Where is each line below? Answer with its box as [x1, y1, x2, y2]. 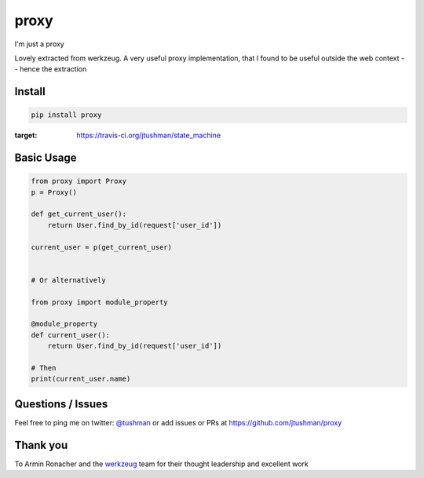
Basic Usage [14, 151, 77, 165]
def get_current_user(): [31, 210, 127, 219]
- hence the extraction [14, 64, 87, 74]
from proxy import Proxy [31, 177, 127, 186]
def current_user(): [31, 330, 110, 339]
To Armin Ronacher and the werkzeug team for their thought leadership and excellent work [14, 459, 309, 469]
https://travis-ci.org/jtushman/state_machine [76, 130, 221, 140]
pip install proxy [31, 111, 102, 119]
